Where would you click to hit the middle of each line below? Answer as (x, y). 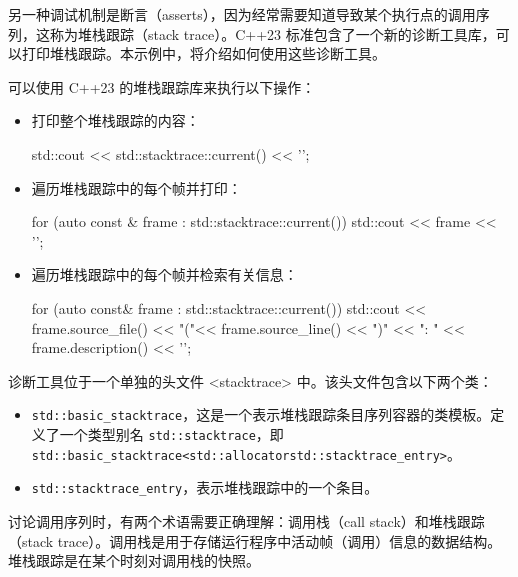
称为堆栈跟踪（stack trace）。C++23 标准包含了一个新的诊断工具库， (272, 33)
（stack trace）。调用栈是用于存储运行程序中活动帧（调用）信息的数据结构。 (255, 540)
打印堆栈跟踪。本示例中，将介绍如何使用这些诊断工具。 (203, 53)
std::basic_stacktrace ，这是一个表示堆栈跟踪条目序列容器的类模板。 (261, 414)
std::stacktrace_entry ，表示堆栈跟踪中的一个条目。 (205, 487)
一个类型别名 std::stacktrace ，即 (171, 433)
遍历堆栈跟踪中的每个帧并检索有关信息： (164, 274)
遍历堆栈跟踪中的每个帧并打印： (136, 187)
